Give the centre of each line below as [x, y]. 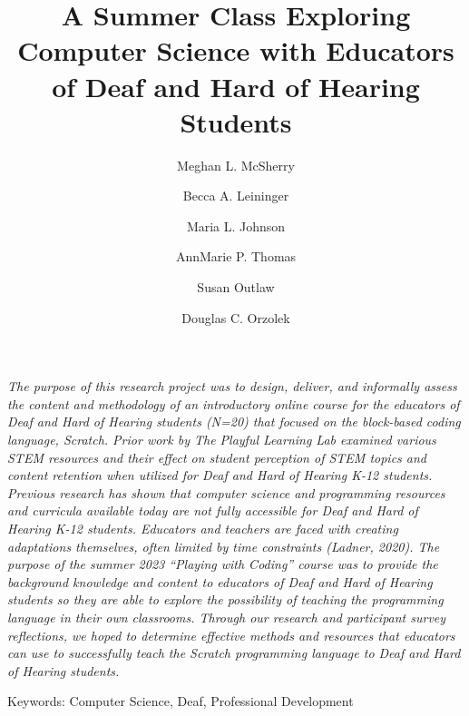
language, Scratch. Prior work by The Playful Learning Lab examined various [222, 440]
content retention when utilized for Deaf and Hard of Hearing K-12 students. [220, 475]
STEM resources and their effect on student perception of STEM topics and [217, 457]
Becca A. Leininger [236, 196]
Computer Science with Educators [236, 50]
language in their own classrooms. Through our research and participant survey [227, 617]
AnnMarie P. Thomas [236, 256]
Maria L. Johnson [236, 226]
